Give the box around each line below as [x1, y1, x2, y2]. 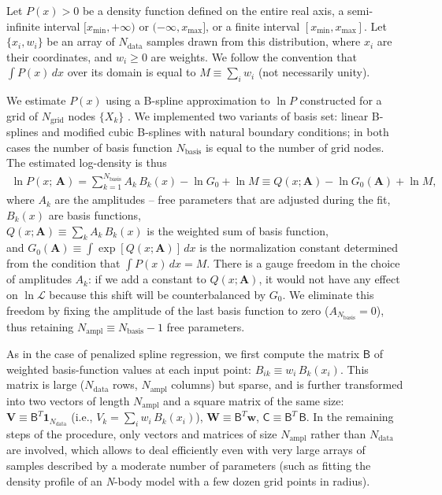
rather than [310, 425, 366, 441]
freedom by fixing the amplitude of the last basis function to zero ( [6, 301, 329, 318]
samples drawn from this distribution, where [147, 33, 361, 50]
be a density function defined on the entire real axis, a [82, 2, 344, 18]
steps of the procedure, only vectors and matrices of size [6, 425, 277, 441]
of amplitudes [6, 271, 72, 287]
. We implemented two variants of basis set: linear [127, 107, 369, 124]
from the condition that [6, 255, 121, 272]
